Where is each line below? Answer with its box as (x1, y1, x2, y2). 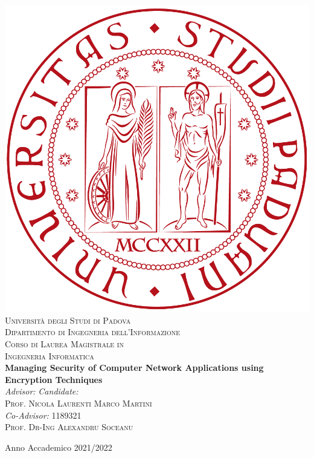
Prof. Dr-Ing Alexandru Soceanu (5, 420, 133, 433)
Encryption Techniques (5, 373, 103, 385)
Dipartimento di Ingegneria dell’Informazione (5, 326, 180, 338)
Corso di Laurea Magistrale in (5, 337, 124, 350)
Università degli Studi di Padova (5, 313, 131, 326)
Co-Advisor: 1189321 (5, 408, 82, 421)
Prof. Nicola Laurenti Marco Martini (5, 396, 152, 409)
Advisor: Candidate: (5, 385, 78, 397)
